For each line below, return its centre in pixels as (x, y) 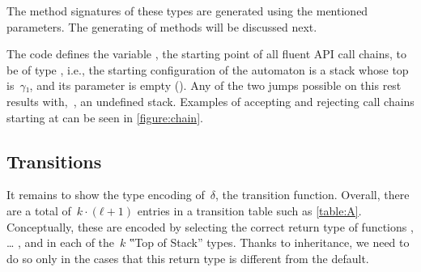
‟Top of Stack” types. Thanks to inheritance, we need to (270, 242)
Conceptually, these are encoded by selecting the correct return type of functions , (210, 226)
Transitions (54, 161)
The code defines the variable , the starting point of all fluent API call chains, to (207, 54)
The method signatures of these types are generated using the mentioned (187, 11)
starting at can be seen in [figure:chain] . (105, 117)
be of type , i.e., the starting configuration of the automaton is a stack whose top (208, 69)
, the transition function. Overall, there (313, 195)
